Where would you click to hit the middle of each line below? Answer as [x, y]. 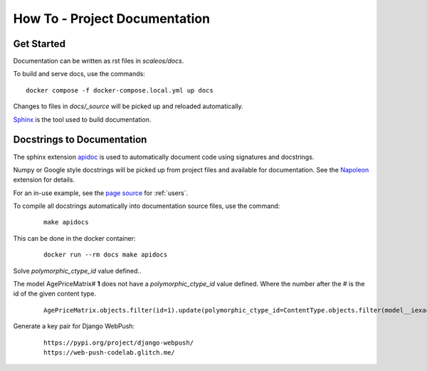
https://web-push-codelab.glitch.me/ [110, 352]
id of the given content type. [54, 294]
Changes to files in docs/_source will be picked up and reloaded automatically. [128, 106]
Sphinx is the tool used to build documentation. [82, 119]
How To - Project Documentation [111, 19]
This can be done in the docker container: [74, 238]
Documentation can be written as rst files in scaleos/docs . [99, 61]
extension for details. [44, 180]
